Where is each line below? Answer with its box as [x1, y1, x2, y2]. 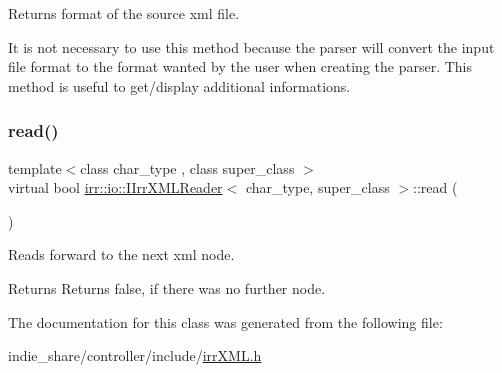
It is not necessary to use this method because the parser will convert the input [8, 36, 495, 57]
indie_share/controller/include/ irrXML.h [8, 345, 262, 366]
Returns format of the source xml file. [8, 3, 240, 23]
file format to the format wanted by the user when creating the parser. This [8, 56, 473, 77]
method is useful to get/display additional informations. [8, 75, 351, 96]
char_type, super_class [245, 177, 390, 198]
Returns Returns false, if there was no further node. [8, 277, 326, 298]
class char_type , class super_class [80, 157, 295, 178]
